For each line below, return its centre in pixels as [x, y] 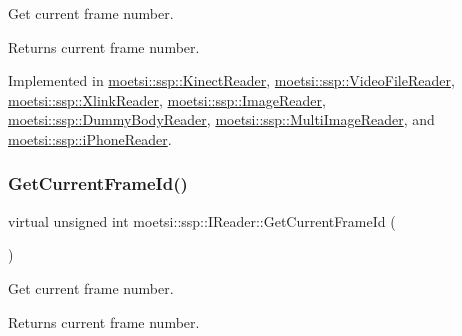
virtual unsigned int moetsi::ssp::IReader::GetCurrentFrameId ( [202, 220]
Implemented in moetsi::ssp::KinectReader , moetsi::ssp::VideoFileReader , [231, 80]
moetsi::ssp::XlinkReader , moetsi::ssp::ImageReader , [167, 99]
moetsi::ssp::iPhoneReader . [90, 138]
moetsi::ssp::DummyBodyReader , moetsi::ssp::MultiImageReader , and [221, 119]
